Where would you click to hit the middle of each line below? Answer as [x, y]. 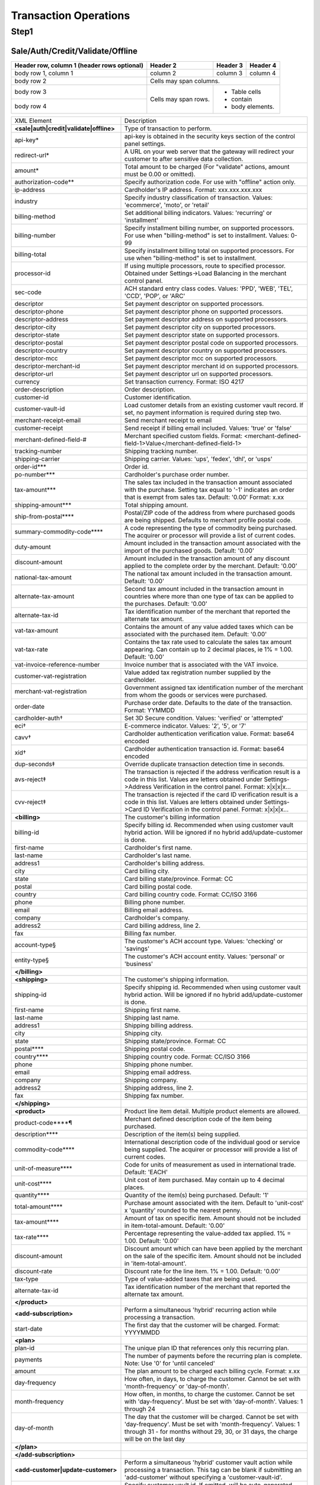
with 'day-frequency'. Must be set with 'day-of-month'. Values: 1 [214, 1401]
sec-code [28, 292]
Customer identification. [158, 397]
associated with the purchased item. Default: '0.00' [196, 634]
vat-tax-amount [36, 630]
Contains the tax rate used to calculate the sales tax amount [208, 642]
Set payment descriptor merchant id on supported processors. [212, 366]
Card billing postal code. [159, 886]
